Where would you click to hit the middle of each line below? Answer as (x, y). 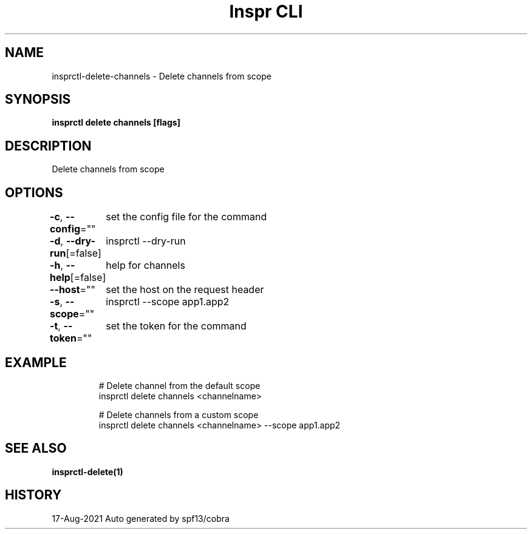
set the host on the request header (185, 290)
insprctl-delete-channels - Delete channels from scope (162, 76)
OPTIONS (34, 192)
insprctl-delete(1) (87, 471)
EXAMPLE (36, 362)
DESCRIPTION (48, 146)
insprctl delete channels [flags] (116, 123)
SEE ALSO (36, 448)
